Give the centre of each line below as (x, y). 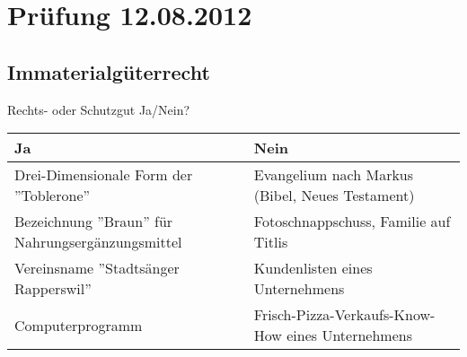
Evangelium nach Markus (334, 175)
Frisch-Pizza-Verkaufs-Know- (344, 315)
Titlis (271, 242)
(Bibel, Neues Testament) (334, 196)
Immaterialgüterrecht (109, 71)
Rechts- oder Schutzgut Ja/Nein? (99, 109)
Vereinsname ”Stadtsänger (97, 268)
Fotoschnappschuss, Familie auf (352, 222)
